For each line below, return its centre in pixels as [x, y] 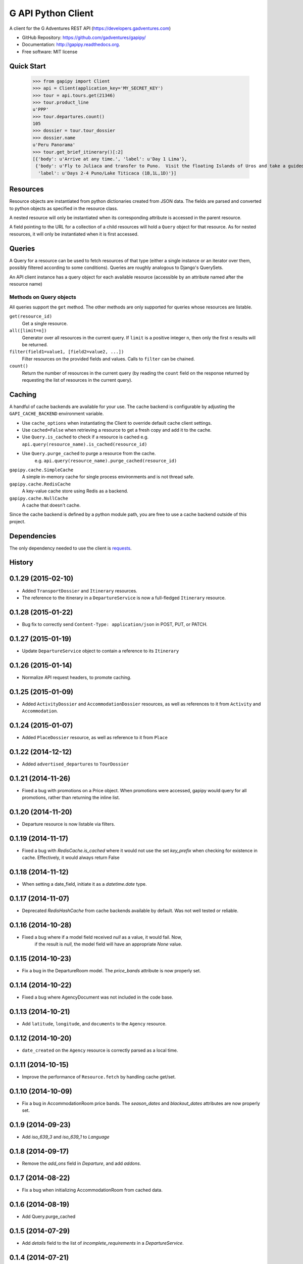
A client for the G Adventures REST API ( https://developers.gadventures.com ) [90, 28]
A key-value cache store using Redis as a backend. [75, 491]
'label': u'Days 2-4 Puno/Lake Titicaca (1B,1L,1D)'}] [107, 173]
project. [17, 521]
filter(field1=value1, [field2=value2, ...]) [67, 352]
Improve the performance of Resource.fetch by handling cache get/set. [99, 1076]
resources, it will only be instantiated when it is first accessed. [74, 234]
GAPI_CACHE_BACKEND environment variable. [57, 414]
